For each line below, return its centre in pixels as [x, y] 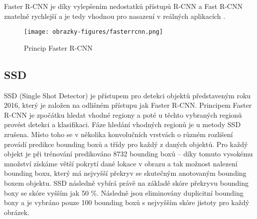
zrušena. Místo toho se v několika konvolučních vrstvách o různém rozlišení [119, 134]
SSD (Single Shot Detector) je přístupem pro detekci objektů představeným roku [128, 95]
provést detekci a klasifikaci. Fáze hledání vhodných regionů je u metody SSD [123, 124]
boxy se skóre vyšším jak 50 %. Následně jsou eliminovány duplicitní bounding [124, 192]
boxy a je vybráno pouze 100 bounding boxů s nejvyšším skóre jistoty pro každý [127, 202]
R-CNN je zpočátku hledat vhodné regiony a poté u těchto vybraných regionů [123, 114]
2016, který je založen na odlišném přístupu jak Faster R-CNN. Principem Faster [128, 105]
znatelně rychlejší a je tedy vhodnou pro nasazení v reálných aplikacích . [115, 16]
